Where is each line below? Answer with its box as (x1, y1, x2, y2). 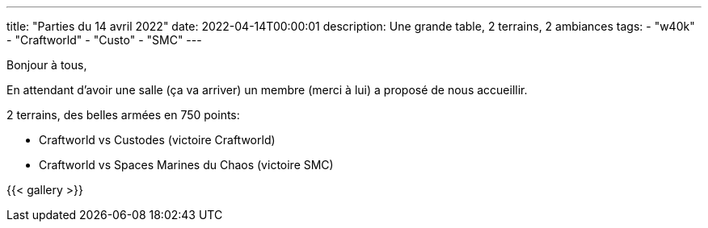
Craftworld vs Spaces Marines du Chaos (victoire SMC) (39, 158, 334, 172)
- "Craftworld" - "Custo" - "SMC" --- (6, 33, 202, 47)
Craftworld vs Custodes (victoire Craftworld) (39, 133, 276, 147)
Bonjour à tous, (6, 58, 87, 72)
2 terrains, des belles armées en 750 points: (6, 108, 240, 122)
